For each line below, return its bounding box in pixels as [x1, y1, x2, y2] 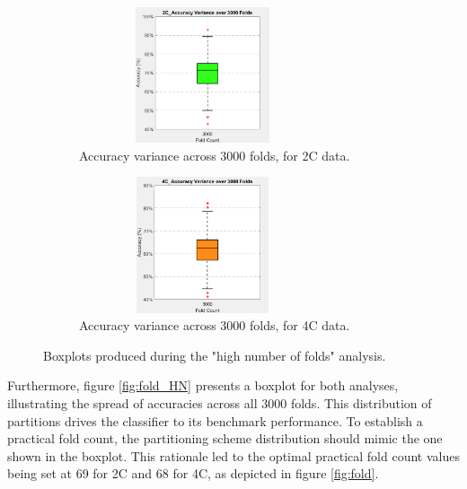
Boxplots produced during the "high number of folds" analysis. [43, 345, 386, 364]
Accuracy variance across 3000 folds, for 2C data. [79, 145, 350, 164]
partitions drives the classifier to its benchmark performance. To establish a [7, 411, 423, 430]
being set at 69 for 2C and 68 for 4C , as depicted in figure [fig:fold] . [7, 464, 379, 483]
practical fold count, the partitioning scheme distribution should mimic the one [7, 429, 443, 448]
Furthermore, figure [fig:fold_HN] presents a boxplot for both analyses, [7, 376, 399, 395]
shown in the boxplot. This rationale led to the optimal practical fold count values [7, 446, 460, 465]
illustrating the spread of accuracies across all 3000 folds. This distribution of [7, 393, 432, 412]
